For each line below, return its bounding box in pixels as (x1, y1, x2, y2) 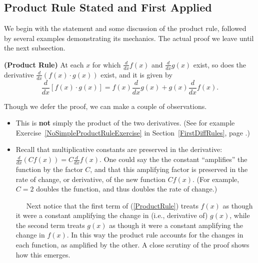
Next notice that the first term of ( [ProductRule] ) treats (26, 200, 198, 210)
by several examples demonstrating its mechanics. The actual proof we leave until (4, 32, 254, 43)
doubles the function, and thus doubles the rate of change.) (36, 183, 217, 194)
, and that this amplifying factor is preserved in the (90, 163, 248, 174)
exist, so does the (193, 59, 246, 69)
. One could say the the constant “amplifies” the (99, 154, 247, 164)
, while (229, 210, 250, 220)
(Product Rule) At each (4, 59, 84, 69)
